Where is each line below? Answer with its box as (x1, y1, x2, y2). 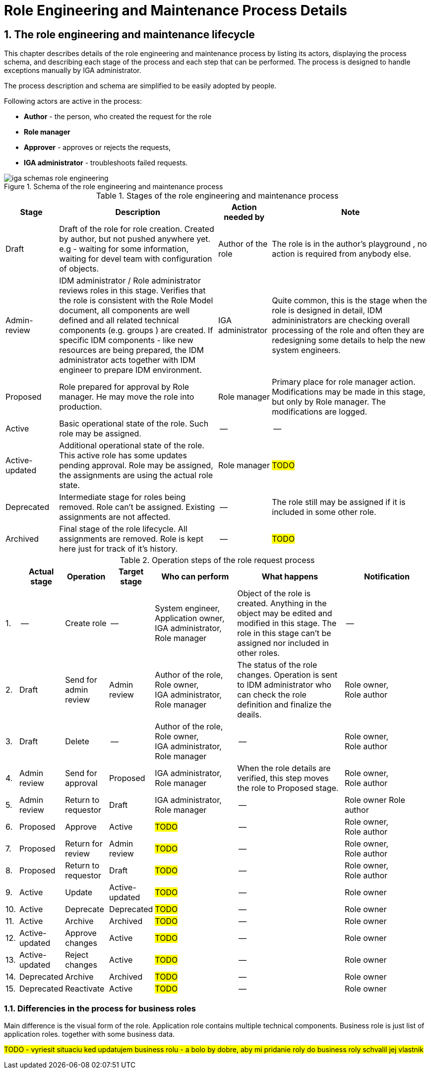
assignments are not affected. (59, 512, 171, 522)
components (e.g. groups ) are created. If (59, 325, 213, 336)
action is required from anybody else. (272, 249, 411, 259)
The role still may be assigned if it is (272, 497, 406, 507)
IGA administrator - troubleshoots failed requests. (24, 158, 188, 167)
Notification (364, 572, 410, 582)
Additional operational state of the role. (59, 440, 204, 451)
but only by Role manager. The (272, 397, 386, 407)
